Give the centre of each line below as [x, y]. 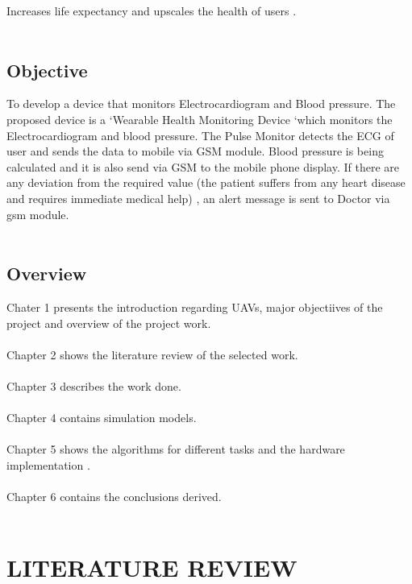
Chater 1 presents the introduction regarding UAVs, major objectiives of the [195, 306]
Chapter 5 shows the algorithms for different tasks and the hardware [176, 449]
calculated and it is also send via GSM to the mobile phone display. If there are [203, 166]
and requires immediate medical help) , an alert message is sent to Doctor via [198, 198]
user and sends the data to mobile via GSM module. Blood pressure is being [195, 151]
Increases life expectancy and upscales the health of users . [152, 10]
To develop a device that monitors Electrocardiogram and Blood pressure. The [201, 104]
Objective [47, 70]
